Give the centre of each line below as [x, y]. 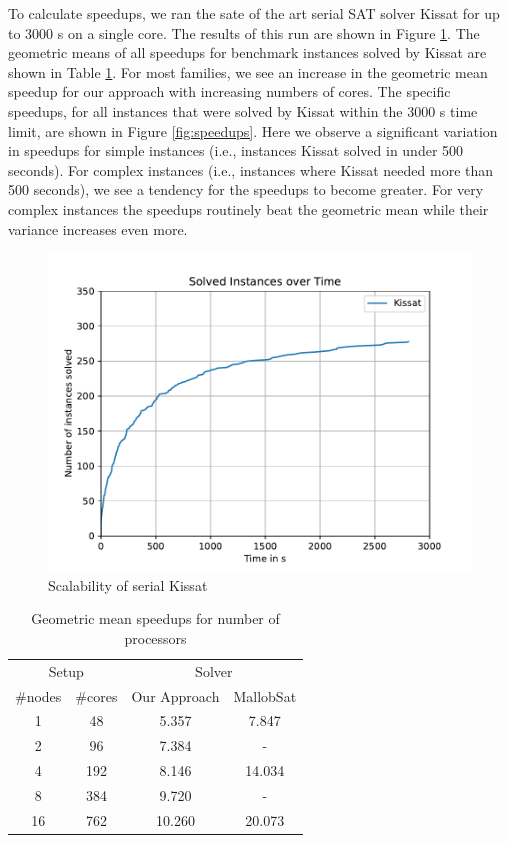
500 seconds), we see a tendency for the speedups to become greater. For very [246, 189]
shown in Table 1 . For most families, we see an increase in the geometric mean [248, 71]
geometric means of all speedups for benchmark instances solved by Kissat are [247, 52]
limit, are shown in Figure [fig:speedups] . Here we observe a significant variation [253, 130]
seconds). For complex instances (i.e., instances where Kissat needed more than [251, 169]
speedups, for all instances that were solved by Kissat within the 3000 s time [243, 110]
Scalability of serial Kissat [128, 584]
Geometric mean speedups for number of [155, 618]
